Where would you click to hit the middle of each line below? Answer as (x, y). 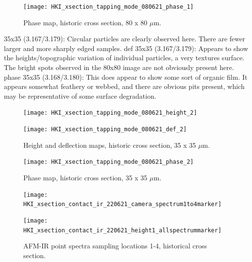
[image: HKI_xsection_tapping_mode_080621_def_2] (105, 130)
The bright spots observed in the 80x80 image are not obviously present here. (119, 67)
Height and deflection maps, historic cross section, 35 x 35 (110, 145)
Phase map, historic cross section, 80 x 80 (85, 22)
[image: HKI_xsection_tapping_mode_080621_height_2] (110, 113)
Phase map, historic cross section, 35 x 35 (85, 177)
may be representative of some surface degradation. (80, 96)
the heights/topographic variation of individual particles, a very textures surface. (124, 58)
